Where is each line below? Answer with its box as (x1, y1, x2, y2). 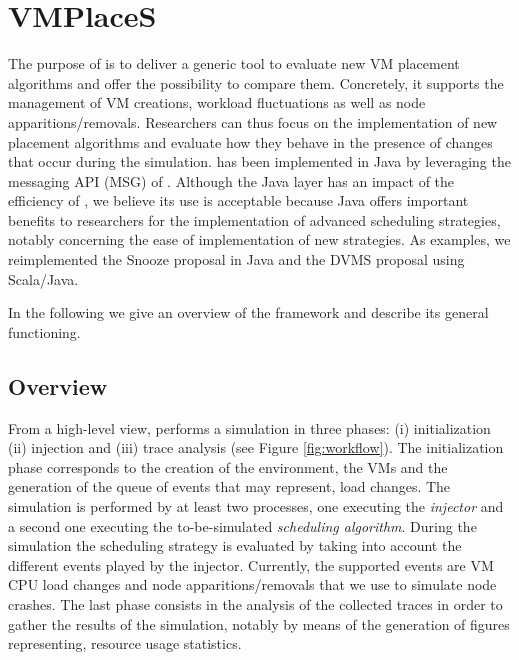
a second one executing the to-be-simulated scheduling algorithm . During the (8, 515, 477, 536)
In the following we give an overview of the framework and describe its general (8, 302, 489, 323)
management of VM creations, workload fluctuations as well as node (8, 92, 426, 113)
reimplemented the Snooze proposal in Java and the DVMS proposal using (8, 249, 465, 270)
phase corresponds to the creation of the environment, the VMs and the (8, 456, 448, 477)
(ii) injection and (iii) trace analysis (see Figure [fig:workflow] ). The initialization (8, 437, 504, 458)
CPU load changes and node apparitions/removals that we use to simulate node (8, 574, 497, 595)
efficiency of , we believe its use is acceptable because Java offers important (8, 190, 469, 211)
